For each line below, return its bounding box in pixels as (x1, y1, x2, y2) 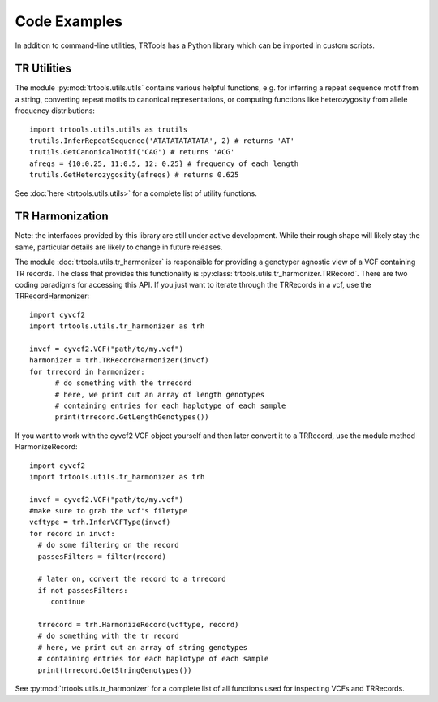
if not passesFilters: (37, 586, 128, 595)
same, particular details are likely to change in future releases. (15, 242, 223, 252)
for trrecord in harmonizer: (29, 366, 145, 376)
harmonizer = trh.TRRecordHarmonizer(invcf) (29, 356, 210, 365)
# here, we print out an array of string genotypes (37, 643, 247, 652)
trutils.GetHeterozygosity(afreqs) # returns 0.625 (29, 171, 239, 180)
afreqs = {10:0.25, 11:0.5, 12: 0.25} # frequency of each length (29, 158, 299, 168)
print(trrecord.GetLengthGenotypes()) (54, 413, 210, 422)
